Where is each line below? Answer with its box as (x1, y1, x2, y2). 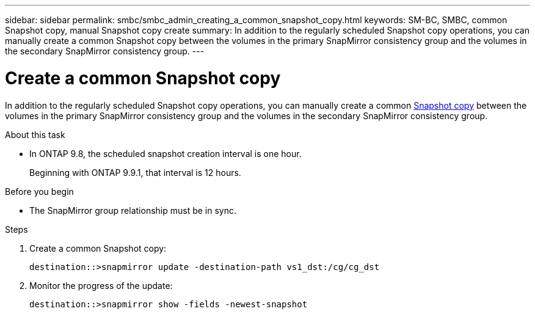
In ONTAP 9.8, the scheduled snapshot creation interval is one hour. (29, 148, 302, 159)
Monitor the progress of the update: (29, 280, 173, 291)
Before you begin (5, 186, 74, 197)
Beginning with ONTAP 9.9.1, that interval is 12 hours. (29, 167, 241, 178)
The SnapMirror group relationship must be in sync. (29, 205, 237, 216)
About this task (5, 129, 65, 140)
